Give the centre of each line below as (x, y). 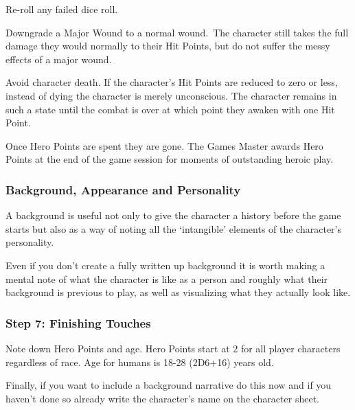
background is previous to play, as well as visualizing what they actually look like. (178, 292)
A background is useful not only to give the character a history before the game (173, 215)
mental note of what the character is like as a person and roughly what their (167, 278)
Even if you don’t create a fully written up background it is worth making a (165, 265)
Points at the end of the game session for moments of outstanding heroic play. (170, 159)
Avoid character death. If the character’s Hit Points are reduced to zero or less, (172, 82)
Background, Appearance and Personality (123, 189)
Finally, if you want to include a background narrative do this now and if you (169, 385)
